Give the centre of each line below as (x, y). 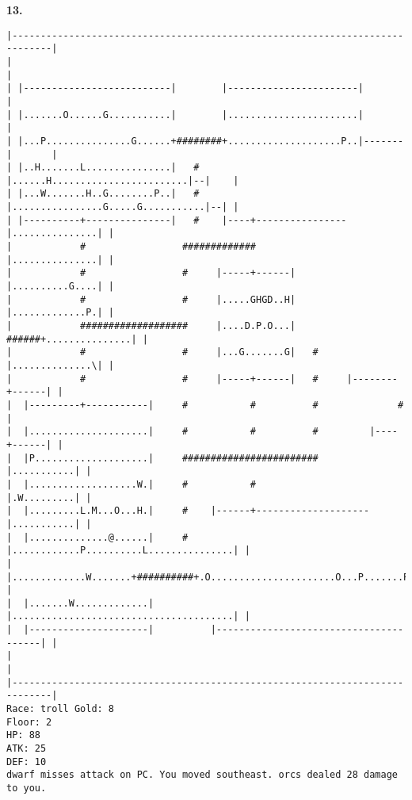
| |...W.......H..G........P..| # (103, 194)
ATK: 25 (27, 749)
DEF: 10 (27, 762)
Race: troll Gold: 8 (61, 709)
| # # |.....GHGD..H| (151, 299)
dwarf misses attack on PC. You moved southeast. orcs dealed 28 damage (202, 775)
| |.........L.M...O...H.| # (97, 511)
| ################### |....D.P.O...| (151, 326)
